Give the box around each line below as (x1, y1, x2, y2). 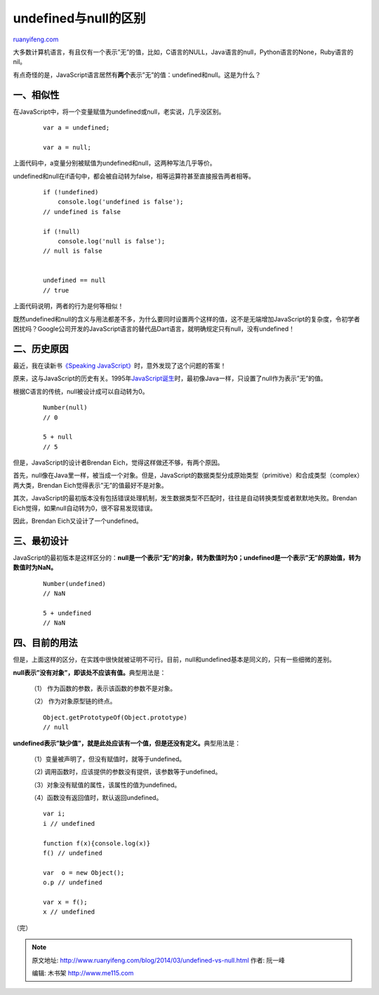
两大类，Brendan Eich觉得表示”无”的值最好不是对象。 (13, 481, 168, 489)
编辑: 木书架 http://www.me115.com (32, 968, 134, 977)
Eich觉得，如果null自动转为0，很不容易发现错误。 (13, 504, 157, 512)
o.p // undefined (43, 879, 102, 887)
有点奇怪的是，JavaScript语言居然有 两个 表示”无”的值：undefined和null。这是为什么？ (13, 70, 261, 79)
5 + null (43, 433, 73, 441)
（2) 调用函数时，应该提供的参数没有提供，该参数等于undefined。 (30, 768, 222, 776)
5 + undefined (43, 609, 91, 617)
